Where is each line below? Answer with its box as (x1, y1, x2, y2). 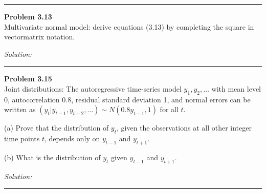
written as (4, 104, 36, 115)
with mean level (211, 83, 261, 94)
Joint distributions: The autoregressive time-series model (4, 83, 182, 94)
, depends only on (45, 133, 100, 144)
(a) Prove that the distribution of (4, 122, 109, 133)
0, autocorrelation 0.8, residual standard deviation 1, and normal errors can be (4, 94, 251, 104)
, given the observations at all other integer (117, 122, 252, 133)
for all (160, 104, 179, 115)
